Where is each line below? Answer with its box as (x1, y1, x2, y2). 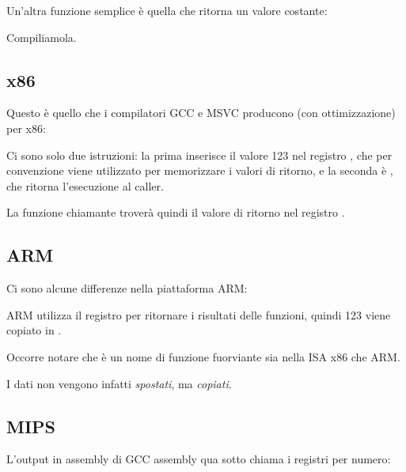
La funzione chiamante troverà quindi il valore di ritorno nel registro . (6, 204, 345, 221)
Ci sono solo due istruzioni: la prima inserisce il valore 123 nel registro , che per (6, 146, 393, 163)
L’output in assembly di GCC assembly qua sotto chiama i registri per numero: (6, 451, 391, 467)
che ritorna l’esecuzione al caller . (6, 177, 164, 194)
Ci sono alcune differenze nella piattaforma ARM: (6, 280, 248, 296)
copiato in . (6, 322, 62, 338)
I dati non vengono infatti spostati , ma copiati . (6, 375, 232, 391)
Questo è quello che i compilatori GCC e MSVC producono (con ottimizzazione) (6, 104, 396, 121)
